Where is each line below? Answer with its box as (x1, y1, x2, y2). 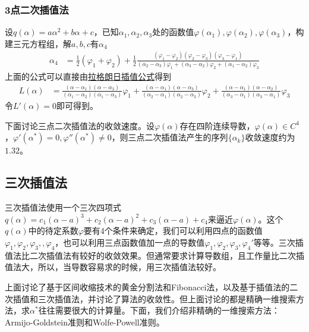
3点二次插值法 (5, 2, 69, 17)
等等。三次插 (253, 236, 304, 248)
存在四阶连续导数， (179, 119, 255, 131)
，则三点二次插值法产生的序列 (111, 131, 228, 143)
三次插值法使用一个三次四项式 (5, 201, 121, 214)
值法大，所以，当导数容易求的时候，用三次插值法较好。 (5, 261, 221, 273)
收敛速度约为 (245, 131, 295, 143)
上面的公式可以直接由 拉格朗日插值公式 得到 (5, 70, 171, 82)
